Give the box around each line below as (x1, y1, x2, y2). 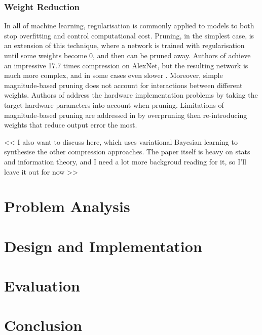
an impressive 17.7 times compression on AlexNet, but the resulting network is (4, 60, 248, 70)
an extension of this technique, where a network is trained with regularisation (4, 40, 245, 51)
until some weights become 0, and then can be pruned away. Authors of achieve (4, 50, 251, 60)
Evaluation (4, 275, 80, 296)
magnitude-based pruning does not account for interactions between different (4, 79, 243, 90)
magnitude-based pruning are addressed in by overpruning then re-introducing (4, 109, 247, 120)
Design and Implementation (4, 235, 202, 256)
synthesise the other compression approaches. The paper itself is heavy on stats (4, 146, 250, 157)
